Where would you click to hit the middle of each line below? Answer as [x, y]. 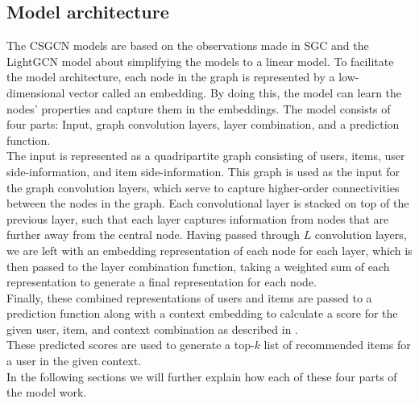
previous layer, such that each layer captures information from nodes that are [198, 218]
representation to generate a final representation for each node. [162, 282]
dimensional [36, 92]
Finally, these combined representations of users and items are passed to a [189, 297]
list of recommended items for [337, 345]
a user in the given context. [74, 361]
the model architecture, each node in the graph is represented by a [171, 77]
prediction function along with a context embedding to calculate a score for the [202, 313]
